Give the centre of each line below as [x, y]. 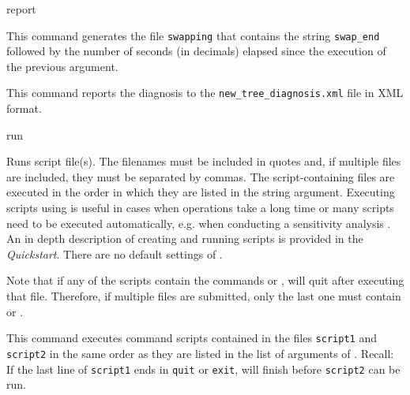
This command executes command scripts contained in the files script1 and [192, 338]
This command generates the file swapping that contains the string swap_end [193, 35]
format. [24, 108]
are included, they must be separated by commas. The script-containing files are [201, 176]
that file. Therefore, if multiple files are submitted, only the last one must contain [204, 296]
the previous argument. [62, 66]
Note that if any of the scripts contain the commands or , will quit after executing [205, 280]
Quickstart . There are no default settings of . [115, 253]
